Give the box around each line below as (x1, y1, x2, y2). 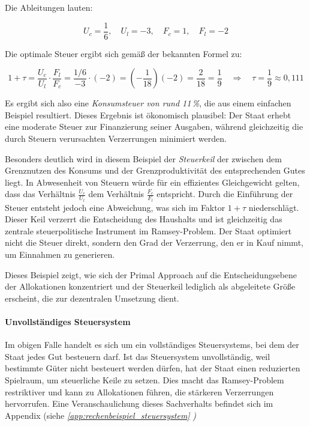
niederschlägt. (248, 201, 299, 213)
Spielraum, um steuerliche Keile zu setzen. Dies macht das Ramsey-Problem (5, 373, 284, 386)
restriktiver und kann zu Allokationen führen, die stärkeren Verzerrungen (5, 385, 274, 398)
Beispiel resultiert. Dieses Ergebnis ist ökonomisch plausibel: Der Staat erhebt (5, 108, 291, 121)
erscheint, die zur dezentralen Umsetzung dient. (5, 291, 179, 304)
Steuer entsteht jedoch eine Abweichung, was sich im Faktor (5, 201, 225, 213)
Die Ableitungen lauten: (5, 1, 93, 13)
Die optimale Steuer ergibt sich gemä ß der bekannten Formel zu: (5, 47, 242, 59)
